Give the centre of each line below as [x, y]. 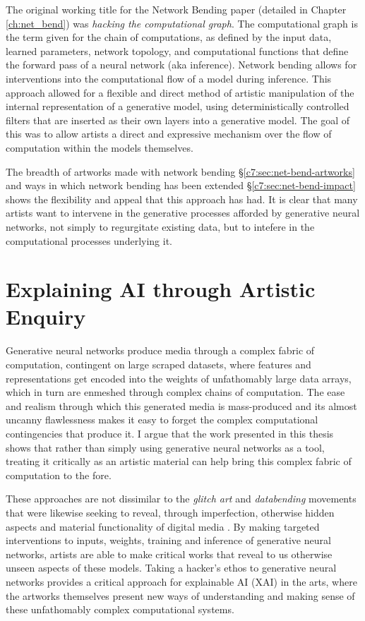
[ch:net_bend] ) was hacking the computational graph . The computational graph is [182, 23]
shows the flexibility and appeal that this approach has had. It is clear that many [182, 199]
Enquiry [46, 316]
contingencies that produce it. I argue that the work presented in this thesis [170, 433]
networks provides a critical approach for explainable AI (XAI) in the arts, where [181, 581]
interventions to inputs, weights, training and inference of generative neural [168, 540]
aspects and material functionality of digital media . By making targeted [163, 526]
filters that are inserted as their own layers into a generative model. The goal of [178, 120]
